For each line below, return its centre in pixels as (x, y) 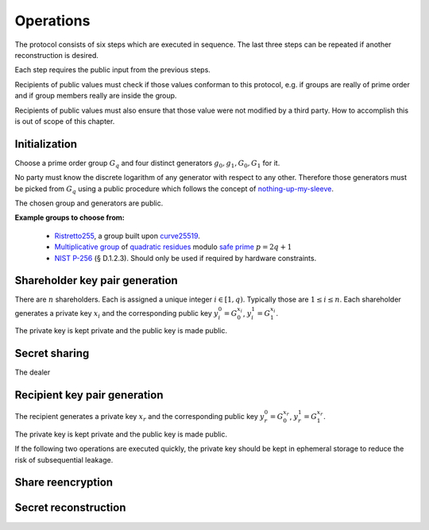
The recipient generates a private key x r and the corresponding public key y (140, 417)
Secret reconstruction (70, 508)
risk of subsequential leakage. (64, 459)
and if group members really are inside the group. (96, 96)
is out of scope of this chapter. (65, 121)
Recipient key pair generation (89, 396)
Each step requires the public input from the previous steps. (112, 70)
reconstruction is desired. (56, 55)
